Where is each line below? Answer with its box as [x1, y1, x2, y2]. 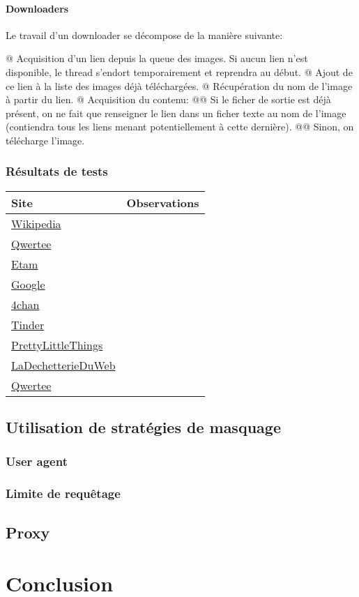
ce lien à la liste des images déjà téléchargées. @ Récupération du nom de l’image [6, 78, 353, 93]
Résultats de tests [6, 163, 108, 180]
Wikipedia [11, 215, 61, 232]
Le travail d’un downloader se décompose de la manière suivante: [6, 27, 283, 42]
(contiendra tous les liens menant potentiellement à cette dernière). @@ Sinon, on [6, 119, 354, 134]
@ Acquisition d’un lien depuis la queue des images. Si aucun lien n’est [6, 51, 308, 66]
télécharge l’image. [6, 133, 85, 147]
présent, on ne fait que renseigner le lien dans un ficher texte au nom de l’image [6, 105, 346, 120]
